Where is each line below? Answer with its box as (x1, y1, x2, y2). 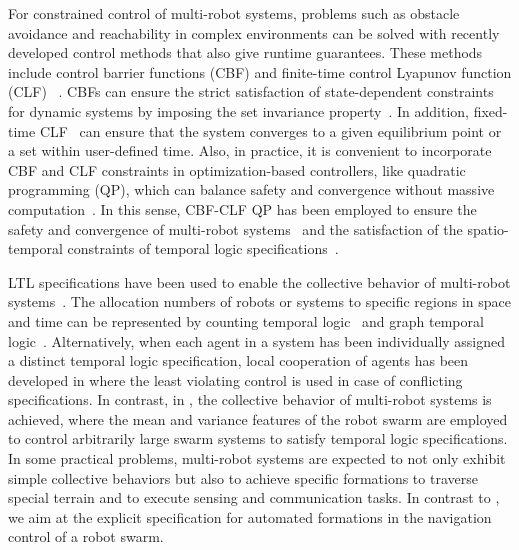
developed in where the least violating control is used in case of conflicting (8, 369, 463, 390)
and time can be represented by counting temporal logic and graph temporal (8, 310, 484, 331)
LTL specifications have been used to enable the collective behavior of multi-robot (8, 271, 511, 292)
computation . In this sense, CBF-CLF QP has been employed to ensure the (8, 198, 477, 219)
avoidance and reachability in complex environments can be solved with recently (8, 22, 500, 43)
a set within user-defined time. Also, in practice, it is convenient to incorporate (8, 140, 492, 161)
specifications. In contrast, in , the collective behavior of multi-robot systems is (8, 389, 492, 410)
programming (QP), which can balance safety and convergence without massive (8, 179, 495, 200)
